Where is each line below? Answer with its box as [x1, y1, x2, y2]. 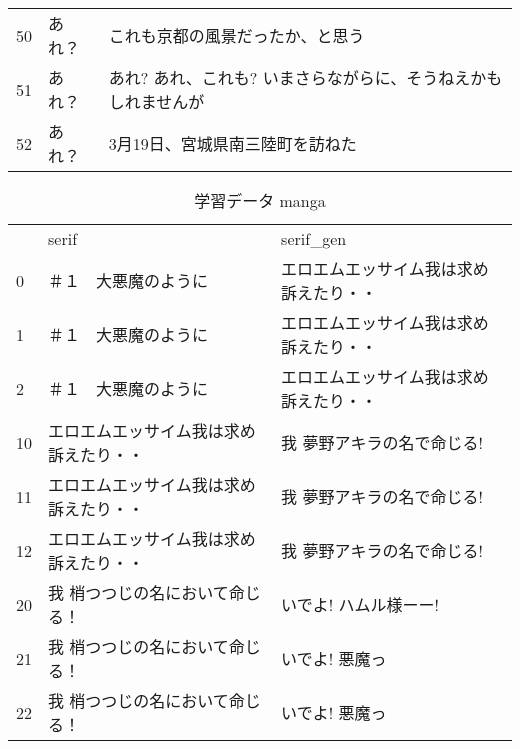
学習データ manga [194, 189, 326, 212]
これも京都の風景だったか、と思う [108, 24, 365, 47]
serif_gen [281, 227, 347, 250]
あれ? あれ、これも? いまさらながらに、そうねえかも [108, 66, 503, 89]
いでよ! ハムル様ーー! [281, 593, 439, 616]
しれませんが [108, 90, 205, 113]
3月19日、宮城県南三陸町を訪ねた [108, 132, 357, 155]
